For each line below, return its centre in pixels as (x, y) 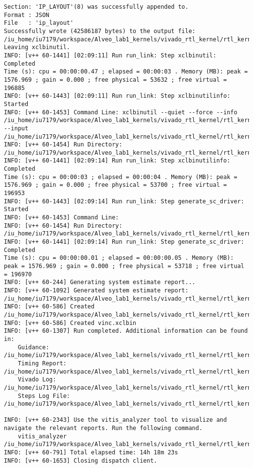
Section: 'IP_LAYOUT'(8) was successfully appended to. (96, 7)
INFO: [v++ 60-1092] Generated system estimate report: (96, 290)
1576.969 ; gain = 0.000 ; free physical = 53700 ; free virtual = (116, 185)
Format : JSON (27, 15)
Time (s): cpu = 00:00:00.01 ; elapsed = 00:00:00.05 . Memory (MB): (119, 258)
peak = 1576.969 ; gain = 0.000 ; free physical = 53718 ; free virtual (124, 266)
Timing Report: (42, 363)
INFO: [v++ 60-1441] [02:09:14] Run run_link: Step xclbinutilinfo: (117, 161)
